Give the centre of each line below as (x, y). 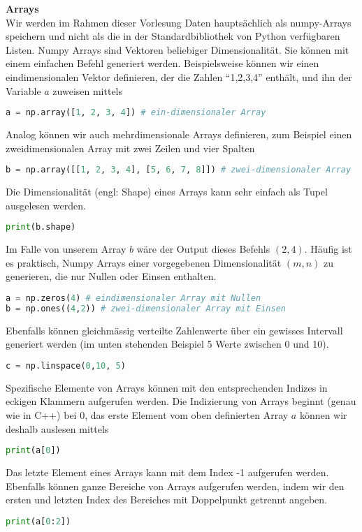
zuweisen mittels (88, 90)
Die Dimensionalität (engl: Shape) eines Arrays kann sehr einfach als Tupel (167, 192)
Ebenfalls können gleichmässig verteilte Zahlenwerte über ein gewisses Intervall (174, 330)
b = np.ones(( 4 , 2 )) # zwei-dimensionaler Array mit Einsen (146, 308)
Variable (23, 90)
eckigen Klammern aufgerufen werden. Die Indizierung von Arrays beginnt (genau (181, 401)
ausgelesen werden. (46, 205)
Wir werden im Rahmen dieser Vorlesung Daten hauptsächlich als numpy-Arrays (179, 22)
